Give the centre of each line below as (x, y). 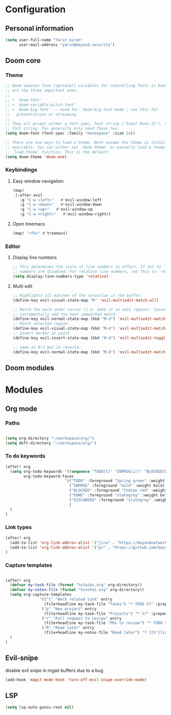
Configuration (36, 9)
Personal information (39, 28)
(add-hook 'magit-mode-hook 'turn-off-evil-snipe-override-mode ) (76, 680)
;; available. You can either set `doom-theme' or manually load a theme (85, 147)
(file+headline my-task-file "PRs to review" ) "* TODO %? (107, 623)
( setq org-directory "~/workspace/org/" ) (50, 438)
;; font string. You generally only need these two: (62, 129)
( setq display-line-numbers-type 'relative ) (61, 276)
